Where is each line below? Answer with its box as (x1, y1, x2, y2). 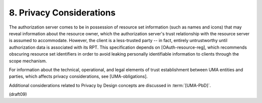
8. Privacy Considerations (9, 7, 116, 18)
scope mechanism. (9, 58, 47, 64)
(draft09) (9, 91, 27, 97)
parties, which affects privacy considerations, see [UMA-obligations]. (9, 74, 148, 79)
